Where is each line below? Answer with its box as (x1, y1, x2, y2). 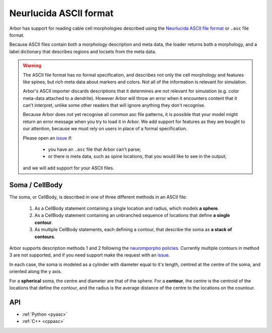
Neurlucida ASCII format (9, 8, 114, 19)
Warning (23, 63, 41, 69)
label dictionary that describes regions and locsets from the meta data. (9, 48, 156, 54)
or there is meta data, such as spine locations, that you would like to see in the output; (48, 153, 227, 159)
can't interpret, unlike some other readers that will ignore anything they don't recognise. (23, 102, 206, 108)
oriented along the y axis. (9, 268, 62, 274)
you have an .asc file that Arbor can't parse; (48, 146, 141, 152)
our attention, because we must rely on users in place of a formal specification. (23, 126, 187, 132)
